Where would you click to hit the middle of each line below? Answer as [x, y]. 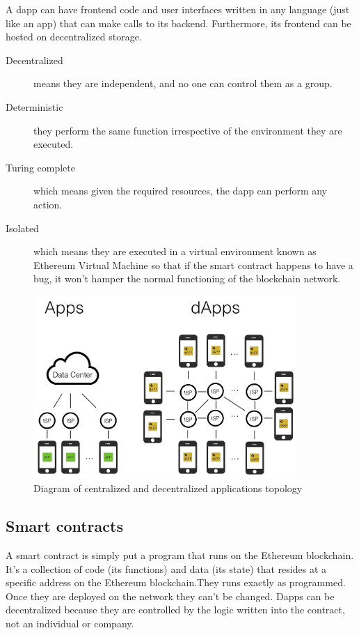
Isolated [22, 228]
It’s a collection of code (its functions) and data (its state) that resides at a [166, 568]
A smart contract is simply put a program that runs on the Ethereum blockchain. [180, 554]
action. [48, 204]
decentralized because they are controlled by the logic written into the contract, [175, 610]
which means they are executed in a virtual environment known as [175, 251]
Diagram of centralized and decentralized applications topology [168, 488]
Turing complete [40, 167]
